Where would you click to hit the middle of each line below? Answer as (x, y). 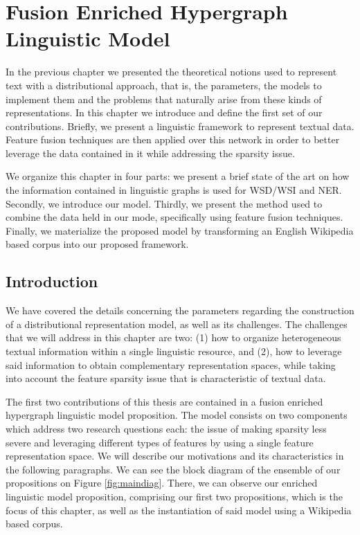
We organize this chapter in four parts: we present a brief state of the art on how (178, 176)
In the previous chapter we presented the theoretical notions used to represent (171, 72)
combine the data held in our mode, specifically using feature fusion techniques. (174, 217)
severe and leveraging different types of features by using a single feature (160, 442)
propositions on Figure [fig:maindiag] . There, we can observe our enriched (162, 483)
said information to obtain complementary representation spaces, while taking (171, 364)
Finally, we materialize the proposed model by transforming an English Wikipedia (180, 230)
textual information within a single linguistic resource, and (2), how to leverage (174, 351)
